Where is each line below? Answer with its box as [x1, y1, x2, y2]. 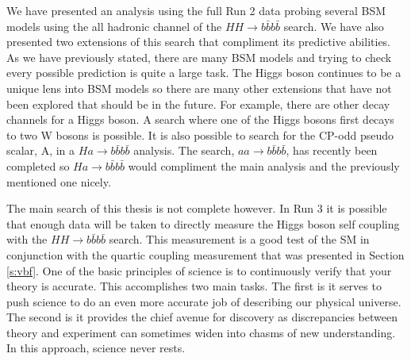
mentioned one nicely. [6, 173, 111, 190]
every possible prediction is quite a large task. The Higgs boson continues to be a [6, 64, 401, 81]
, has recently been [286, 142, 378, 159]
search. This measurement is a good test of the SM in [109, 231, 370, 248]
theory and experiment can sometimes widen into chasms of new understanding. [6, 324, 396, 340]
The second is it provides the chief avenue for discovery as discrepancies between [6, 309, 398, 325]
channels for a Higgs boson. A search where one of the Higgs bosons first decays [6, 111, 394, 128]
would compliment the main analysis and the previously [128, 157, 400, 174]
